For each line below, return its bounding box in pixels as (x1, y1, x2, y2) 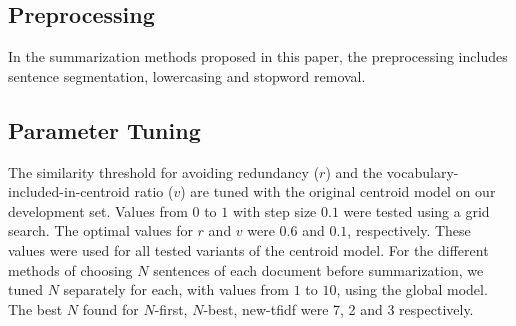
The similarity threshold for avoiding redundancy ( (8, 161, 320, 182)
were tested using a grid (343, 200, 490, 221)
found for (82, 298, 139, 319)
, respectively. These (347, 220, 471, 241)
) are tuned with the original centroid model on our (180, 181, 496, 202)
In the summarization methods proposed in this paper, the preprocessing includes (8, 46, 508, 67)
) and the (325, 161, 383, 182)
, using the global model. (336, 279, 488, 300)
